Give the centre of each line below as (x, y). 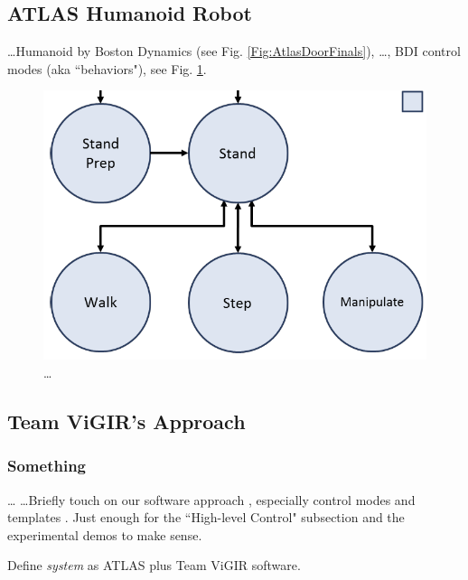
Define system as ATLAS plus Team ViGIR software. (154, 565)
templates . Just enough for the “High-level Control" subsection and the (206, 517)
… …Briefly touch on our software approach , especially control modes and (211, 499)
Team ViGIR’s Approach (126, 421)
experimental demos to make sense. (105, 534)
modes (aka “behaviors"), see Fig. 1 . (107, 68)
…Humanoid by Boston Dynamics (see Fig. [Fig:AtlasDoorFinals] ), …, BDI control (234, 51)
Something (47, 466)
